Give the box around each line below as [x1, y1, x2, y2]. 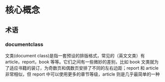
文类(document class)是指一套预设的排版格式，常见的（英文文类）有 [5, 52, 145, 58]
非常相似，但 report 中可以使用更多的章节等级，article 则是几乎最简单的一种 [5, 71, 160, 77]
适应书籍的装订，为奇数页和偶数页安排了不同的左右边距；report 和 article [9, 65, 159, 71]
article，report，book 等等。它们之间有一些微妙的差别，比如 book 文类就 [5, 59, 155, 65]
